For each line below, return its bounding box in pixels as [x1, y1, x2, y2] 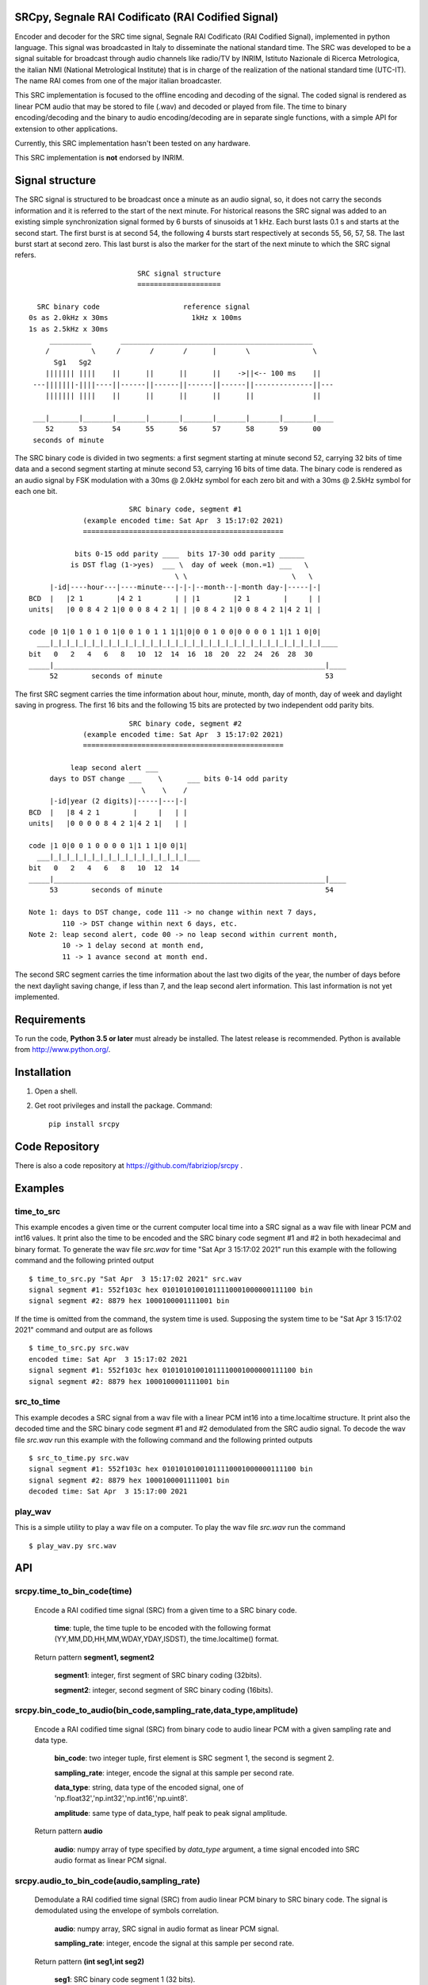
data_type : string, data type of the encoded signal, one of [54, 1783, 244, 1792]
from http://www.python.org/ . [14, 1045, 111, 1054]
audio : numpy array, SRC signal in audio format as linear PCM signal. [54, 1924, 280, 1933]
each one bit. [14, 487, 58, 496]
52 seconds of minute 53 [49, 672, 334, 680]
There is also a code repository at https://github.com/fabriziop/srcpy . [14, 1160, 243, 1170]
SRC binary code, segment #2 [128, 719, 242, 728]
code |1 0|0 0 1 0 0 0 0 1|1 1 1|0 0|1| [29, 841, 188, 850]
